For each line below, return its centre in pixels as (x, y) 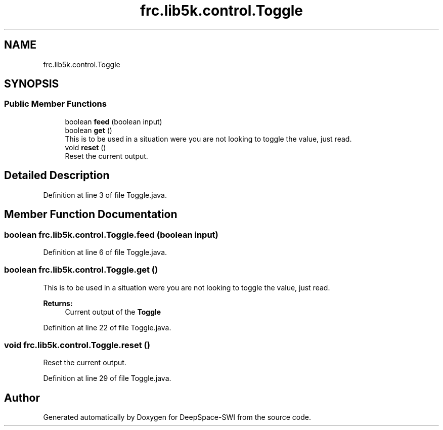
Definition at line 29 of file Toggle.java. (107, 378)
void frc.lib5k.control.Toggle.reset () (77, 345)
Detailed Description (57, 176)
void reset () (85, 147)
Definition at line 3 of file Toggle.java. (105, 195)
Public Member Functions (55, 104)
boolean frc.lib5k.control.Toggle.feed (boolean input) (111, 234)
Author (22, 398)
